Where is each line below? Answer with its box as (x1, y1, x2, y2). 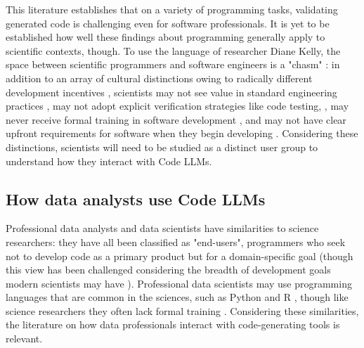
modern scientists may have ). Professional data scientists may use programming (6, 276, 352, 290)
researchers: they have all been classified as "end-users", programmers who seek (6, 234, 346, 249)
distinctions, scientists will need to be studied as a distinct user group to (6, 139, 318, 154)
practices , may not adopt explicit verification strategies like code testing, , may (6, 98, 349, 113)
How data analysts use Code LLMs (6, 188, 266, 210)
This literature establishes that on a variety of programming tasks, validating (6, 2, 338, 16)
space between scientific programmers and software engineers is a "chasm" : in (6, 57, 340, 72)
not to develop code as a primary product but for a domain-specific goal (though (6, 248, 353, 263)
